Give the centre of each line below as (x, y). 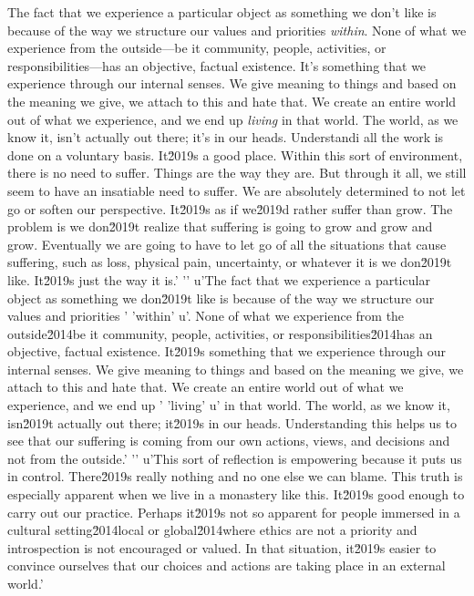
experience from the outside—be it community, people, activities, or (197, 48)
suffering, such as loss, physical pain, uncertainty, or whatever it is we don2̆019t (230, 262)
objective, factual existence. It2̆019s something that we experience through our (227, 351)
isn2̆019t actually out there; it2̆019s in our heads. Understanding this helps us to (232, 422)
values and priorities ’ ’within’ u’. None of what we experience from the (206, 316)
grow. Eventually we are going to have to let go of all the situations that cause (227, 244)
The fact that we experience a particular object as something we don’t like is (222, 12)
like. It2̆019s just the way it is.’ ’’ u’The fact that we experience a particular (219, 279)
